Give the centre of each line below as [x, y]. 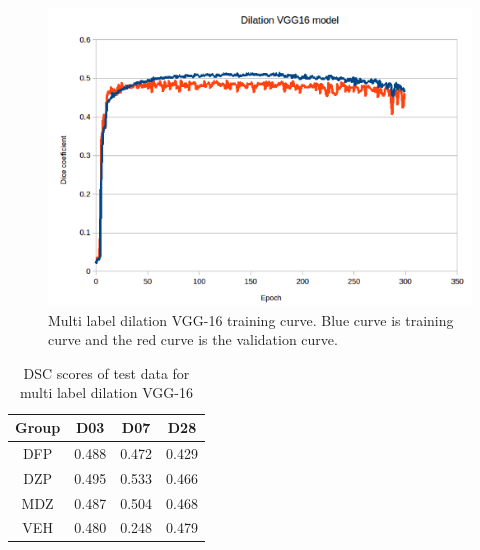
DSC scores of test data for [106, 372]
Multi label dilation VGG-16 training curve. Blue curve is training [251, 319]
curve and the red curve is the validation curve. [193, 339]
